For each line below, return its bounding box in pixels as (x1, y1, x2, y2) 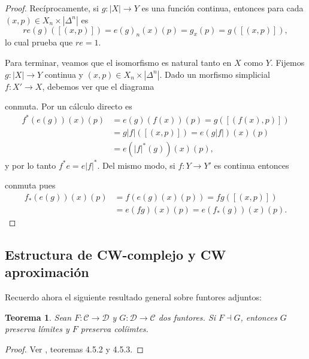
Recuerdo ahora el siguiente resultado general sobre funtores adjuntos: (5, 291, 262, 303)
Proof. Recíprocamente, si (5, 2, 99, 14)
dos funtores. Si (158, 311, 216, 323)
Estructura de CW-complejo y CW (5, 245, 226, 264)
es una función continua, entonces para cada (141, 2, 304, 14)
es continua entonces (214, 159, 289, 171)
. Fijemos (270, 56, 305, 68)
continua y (44, 68, 84, 80)
